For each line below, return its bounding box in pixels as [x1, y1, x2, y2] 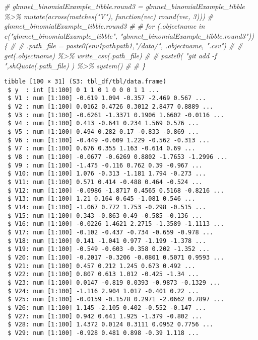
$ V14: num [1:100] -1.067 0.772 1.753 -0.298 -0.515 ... [8, 204, 206, 211]
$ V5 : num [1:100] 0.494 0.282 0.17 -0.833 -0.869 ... [8, 128, 199, 136]
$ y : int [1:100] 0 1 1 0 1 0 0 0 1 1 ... [8, 86, 159, 94]
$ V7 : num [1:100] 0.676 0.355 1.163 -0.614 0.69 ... [8, 145, 196, 152]
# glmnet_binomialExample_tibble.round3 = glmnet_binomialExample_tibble [4, 1, 245, 11]
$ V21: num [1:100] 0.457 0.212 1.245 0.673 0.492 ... [8, 262, 196, 270]
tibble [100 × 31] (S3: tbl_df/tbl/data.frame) [4, 78, 167, 86]
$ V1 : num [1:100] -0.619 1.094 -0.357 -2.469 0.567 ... [8, 95, 206, 102]
